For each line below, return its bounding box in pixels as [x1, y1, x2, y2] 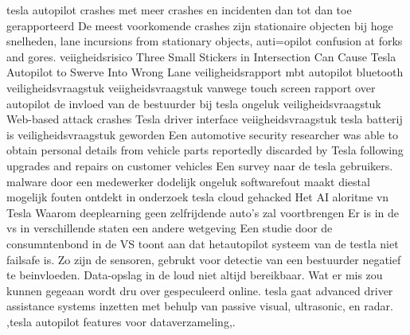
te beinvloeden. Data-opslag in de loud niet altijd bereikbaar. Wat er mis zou [6, 267, 383, 283]
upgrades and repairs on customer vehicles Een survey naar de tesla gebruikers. [6, 157, 393, 173]
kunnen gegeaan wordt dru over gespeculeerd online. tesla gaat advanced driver [6, 282, 393, 298]
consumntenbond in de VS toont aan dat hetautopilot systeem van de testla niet [6, 235, 399, 251]
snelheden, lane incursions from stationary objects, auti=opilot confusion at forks [6, 33, 403, 49]
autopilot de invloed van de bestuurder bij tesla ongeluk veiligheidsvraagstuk [6, 95, 381, 111]
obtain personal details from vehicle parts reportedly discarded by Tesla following [6, 142, 404, 158]
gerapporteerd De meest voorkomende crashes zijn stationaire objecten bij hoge [6, 17, 393, 33]
